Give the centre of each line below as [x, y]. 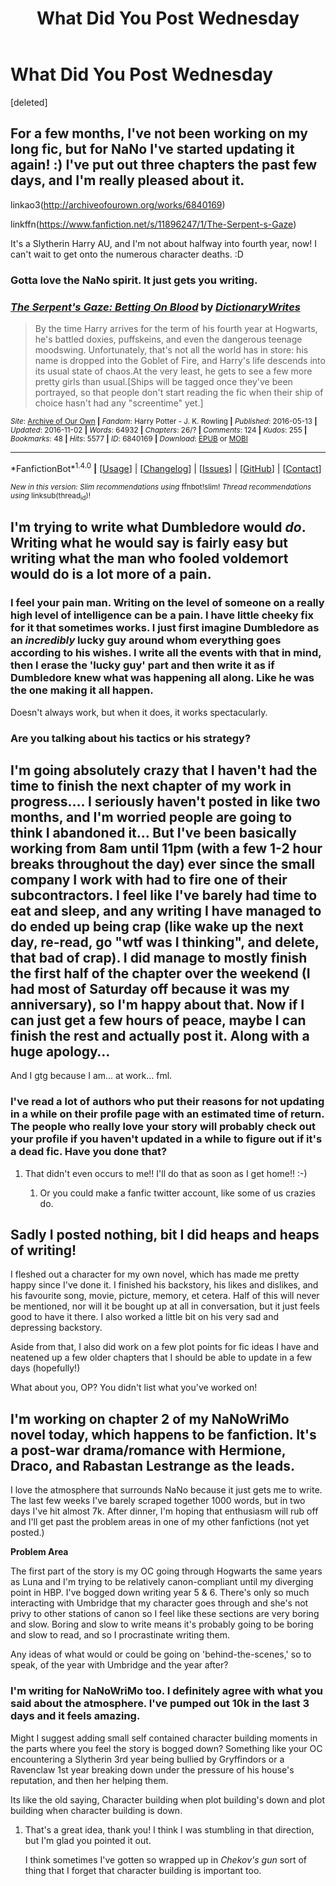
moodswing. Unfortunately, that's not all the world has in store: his [171, 349]
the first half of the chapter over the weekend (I [160, 973]
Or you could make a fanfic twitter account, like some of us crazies [177, 1193]
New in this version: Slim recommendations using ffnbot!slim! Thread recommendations [161, 487]
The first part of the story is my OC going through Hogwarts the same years [166, 1571]
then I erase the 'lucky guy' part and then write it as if [142, 665]
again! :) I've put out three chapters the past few [164, 165]
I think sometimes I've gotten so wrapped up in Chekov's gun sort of [166, 1859]
